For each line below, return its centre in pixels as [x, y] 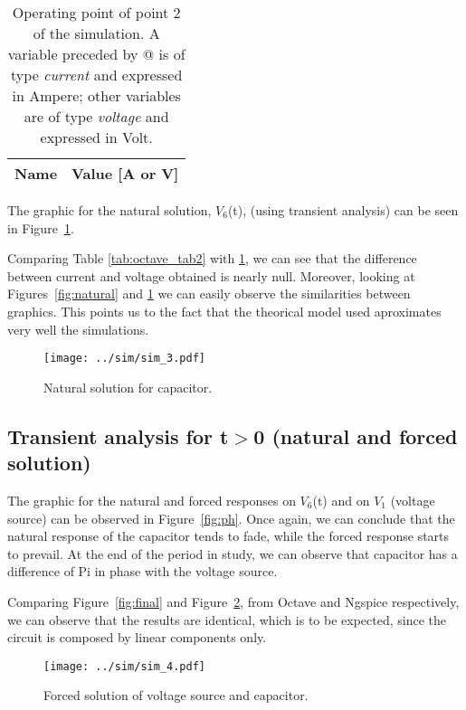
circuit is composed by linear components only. [137, 637]
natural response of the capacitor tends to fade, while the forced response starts [228, 536]
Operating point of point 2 [96, 12]
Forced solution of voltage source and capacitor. [176, 695]
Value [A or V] [125, 173]
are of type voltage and [96, 116]
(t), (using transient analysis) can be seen [343, 210]
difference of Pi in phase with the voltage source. [143, 571]
